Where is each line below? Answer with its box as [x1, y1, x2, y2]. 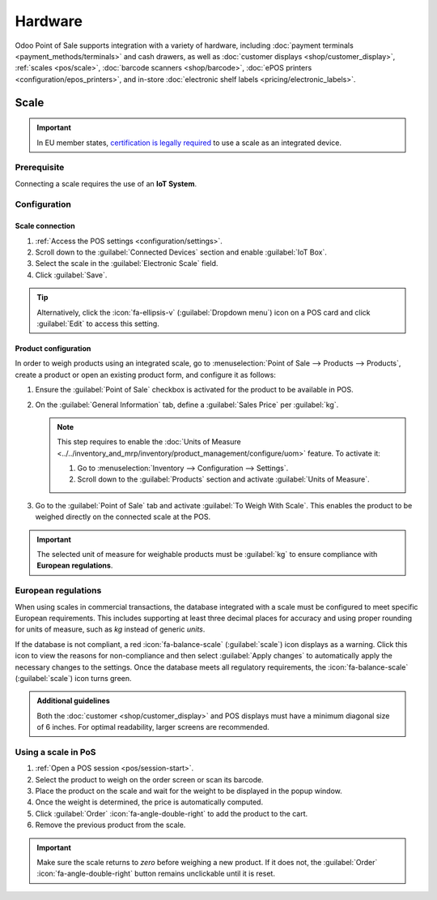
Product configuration [15, 343, 91, 353]
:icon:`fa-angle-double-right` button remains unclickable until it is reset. [36, 868, 275, 879]
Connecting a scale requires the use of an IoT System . [15, 178, 197, 188]
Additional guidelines [36, 696, 111, 705]
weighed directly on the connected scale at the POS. [35, 512, 210, 522]
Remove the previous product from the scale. [35, 820, 186, 830]
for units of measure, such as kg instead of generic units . [15, 624, 206, 634]
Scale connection [15, 221, 76, 231]
